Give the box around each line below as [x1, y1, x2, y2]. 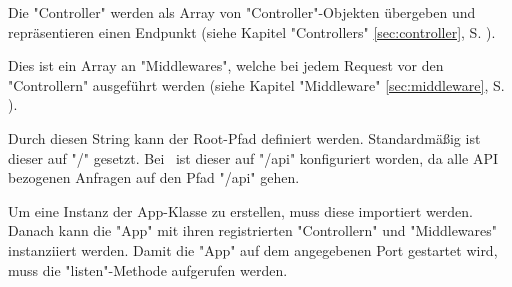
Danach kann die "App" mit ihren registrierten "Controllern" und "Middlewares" [8, 220, 498, 241]
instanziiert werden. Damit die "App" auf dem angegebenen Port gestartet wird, [8, 239, 498, 260]
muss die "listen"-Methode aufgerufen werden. [8, 259, 288, 280]
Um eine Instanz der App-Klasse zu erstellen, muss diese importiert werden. [8, 200, 474, 221]
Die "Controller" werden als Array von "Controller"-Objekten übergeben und [8, 2, 476, 22]
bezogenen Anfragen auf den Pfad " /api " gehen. [8, 167, 300, 188]
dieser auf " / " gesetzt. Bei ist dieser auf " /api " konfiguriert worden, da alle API [8, 147, 499, 168]
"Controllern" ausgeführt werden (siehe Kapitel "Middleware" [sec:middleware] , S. [8, 74, 505, 95]
